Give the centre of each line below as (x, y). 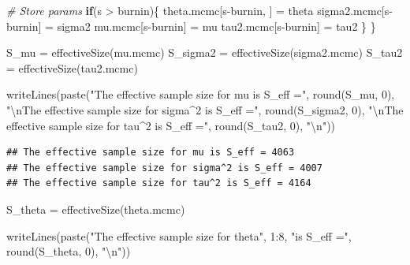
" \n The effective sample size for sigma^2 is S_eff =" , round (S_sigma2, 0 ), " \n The (205, 109)
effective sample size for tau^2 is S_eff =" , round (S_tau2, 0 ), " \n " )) (171, 125)
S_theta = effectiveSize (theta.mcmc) (96, 209)
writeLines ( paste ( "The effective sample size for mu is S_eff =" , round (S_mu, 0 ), (201, 94)
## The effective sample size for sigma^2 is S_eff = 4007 (164, 168)
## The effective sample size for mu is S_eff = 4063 (151, 153)
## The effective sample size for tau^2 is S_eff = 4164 (159, 183)
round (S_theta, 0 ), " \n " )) (69, 251)
